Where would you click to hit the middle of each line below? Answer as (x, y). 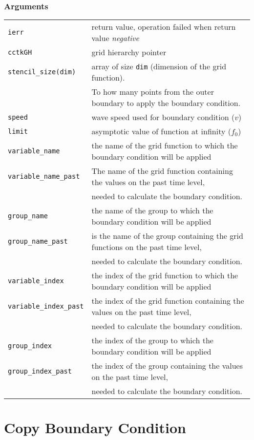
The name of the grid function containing (162, 171)
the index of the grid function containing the (168, 301)
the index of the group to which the (152, 340)
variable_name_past (44, 177)
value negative (115, 38)
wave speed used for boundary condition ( (163, 117)
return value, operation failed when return (164, 27)
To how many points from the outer (153, 92)
